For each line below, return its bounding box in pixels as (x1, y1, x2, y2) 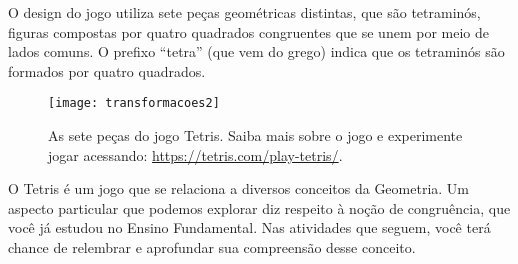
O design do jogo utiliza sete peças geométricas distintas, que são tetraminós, (8, 2, 481, 22)
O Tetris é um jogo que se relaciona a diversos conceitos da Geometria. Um (8, 178, 470, 199)
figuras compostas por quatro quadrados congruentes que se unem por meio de (8, 21, 489, 42)
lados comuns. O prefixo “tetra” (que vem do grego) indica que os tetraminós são (8, 41, 505, 62)
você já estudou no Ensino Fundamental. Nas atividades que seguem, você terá (8, 217, 491, 238)
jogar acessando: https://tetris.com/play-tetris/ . (48, 144, 343, 165)
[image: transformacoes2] (48, 96, 220, 111)
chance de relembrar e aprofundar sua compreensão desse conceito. (8, 237, 416, 257)
